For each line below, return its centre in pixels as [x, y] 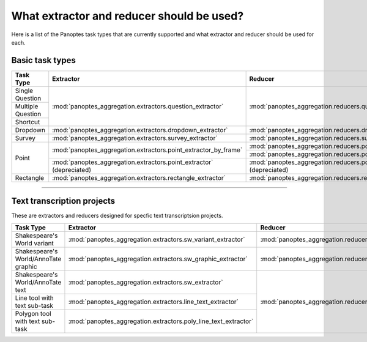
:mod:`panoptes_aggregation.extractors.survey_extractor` [135, 138]
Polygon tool [33, 313]
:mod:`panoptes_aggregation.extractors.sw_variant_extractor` [157, 239]
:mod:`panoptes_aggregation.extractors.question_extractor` [138, 106]
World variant [35, 243]
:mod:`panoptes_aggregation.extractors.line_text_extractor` [153, 302]
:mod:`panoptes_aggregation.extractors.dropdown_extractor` [140, 130]
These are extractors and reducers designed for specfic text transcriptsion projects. [117, 216]
